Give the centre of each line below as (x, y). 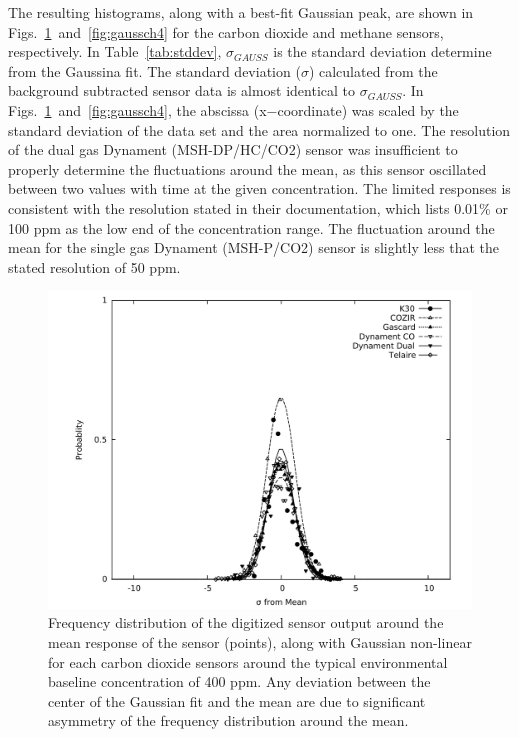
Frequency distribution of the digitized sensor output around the (246, 622)
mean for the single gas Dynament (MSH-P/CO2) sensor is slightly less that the (254, 247)
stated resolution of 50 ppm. (94, 266)
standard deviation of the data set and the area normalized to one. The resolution (259, 129)
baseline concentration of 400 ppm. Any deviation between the (239, 681)
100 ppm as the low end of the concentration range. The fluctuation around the (251, 227)
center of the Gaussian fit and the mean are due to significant (237, 700)
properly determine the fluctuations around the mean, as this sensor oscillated (247, 168)
